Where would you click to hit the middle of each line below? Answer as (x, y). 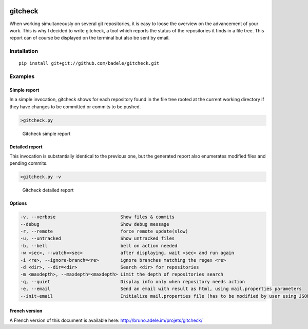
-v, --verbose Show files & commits (98, 217)
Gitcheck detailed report (48, 190)
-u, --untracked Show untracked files (98, 238)
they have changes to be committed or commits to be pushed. (75, 107)
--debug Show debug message (95, 224)
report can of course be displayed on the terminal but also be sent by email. (90, 38)
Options (18, 203)
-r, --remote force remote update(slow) (104, 231)
